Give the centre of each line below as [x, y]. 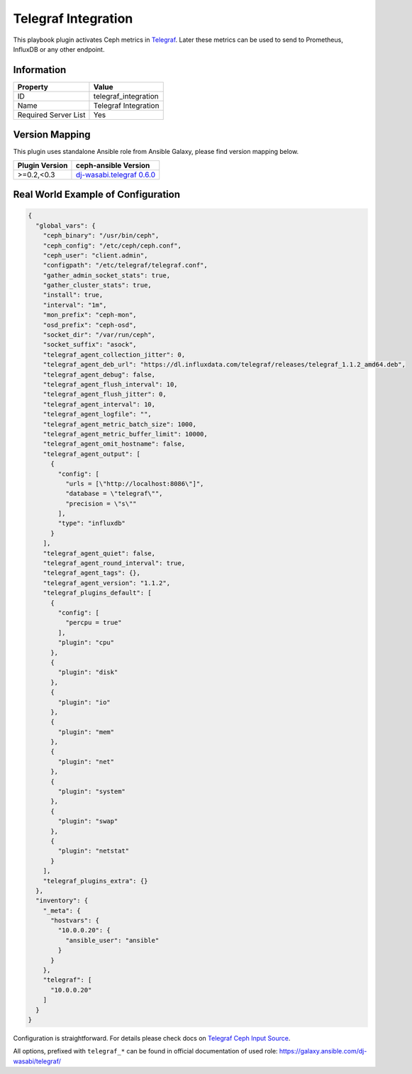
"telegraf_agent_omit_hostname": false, [114, 444]
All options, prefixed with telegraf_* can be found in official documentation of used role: [145, 1051]
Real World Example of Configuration [97, 195]
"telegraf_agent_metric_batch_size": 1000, [119, 424]
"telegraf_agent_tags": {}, [92, 573]
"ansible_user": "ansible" [112, 940]
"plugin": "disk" [88, 672]
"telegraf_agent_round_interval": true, [114, 563]
